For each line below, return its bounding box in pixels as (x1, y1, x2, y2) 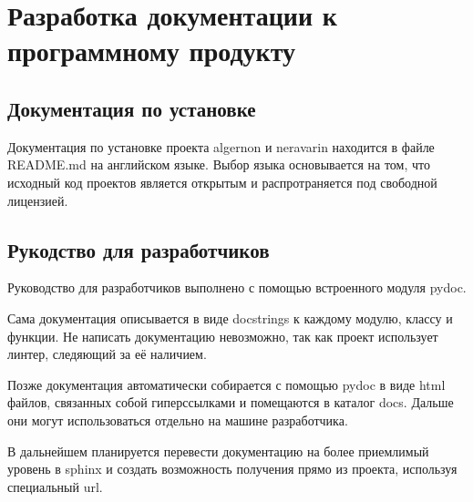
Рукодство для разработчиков (7, 235, 270, 263)
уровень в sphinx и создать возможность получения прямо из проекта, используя (7, 459, 458, 478)
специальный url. (7, 476, 103, 496)
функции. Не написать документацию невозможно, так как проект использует (7, 326, 438, 345)
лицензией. (7, 190, 68, 210)
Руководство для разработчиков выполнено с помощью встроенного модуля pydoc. (7, 278, 467, 297)
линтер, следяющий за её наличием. (7, 344, 207, 364)
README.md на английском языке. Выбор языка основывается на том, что (7, 155, 430, 174)
